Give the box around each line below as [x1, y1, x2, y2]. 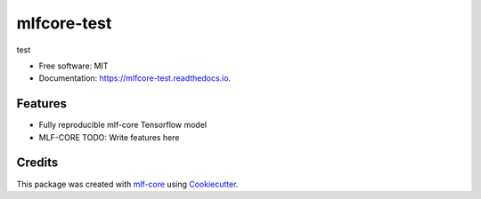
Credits [16, 155, 59, 171]
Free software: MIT [38, 60, 109, 71]
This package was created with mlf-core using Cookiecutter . [16, 179, 239, 189]
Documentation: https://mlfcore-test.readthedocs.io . [38, 73, 232, 84]
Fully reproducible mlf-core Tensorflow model [38, 120, 208, 131]
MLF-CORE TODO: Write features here [38, 131, 180, 142]
